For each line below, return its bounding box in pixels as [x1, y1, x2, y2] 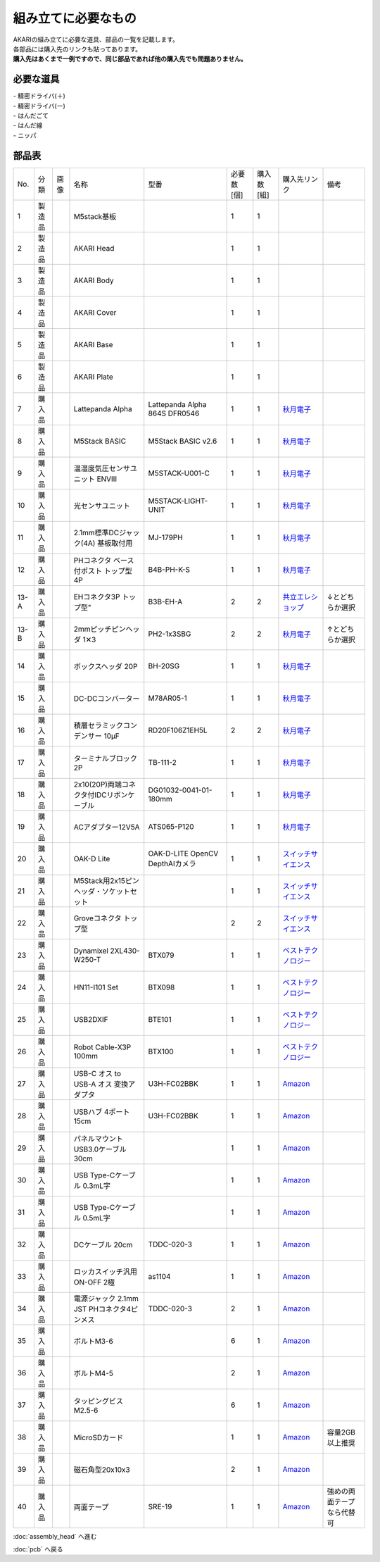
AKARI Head [73, 243, 115, 253]
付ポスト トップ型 [73, 566, 133, 575]
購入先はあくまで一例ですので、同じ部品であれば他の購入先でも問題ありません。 [13, 55, 247, 63]
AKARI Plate [73, 372, 114, 382]
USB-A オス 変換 [73, 1079, 129, 1089]
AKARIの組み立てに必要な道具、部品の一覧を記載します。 [13, 35, 179, 44]
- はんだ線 [13, 121, 43, 130]
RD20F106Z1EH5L [148, 725, 208, 735]
